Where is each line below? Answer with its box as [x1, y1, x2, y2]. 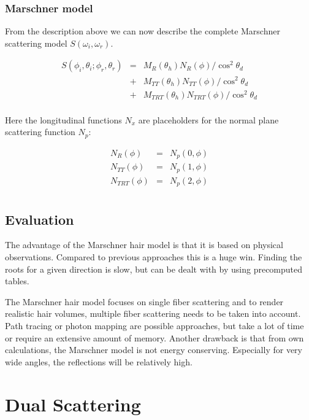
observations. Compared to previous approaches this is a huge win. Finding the [5, 251, 302, 263]
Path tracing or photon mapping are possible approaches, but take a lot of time [5, 319, 304, 332]
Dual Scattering [5, 391, 141, 416]
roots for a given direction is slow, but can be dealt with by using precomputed [5, 262, 303, 275]
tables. [5, 274, 29, 287]
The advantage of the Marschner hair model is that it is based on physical [5, 238, 283, 251]
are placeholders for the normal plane [138, 113, 279, 126]
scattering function [5, 125, 75, 138]
